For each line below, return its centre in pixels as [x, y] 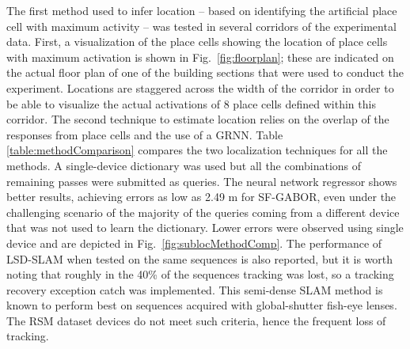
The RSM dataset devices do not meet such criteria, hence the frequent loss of [196, 320]
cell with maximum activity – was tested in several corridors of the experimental [201, 26]
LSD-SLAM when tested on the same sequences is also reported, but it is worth [200, 258]
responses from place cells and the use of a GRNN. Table [145, 134]
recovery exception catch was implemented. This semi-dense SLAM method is [195, 289]
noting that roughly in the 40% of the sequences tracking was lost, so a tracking [200, 274]
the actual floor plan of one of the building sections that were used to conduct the [205, 72]
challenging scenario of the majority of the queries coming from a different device [203, 212]
